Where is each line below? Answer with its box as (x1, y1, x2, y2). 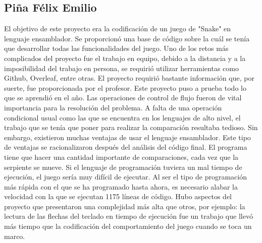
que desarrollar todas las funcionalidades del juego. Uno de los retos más (4, 43, 229, 53)
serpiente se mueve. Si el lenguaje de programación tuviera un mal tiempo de (4, 161, 242, 172)
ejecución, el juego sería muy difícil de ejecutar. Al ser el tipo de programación (4, 171, 247, 182)
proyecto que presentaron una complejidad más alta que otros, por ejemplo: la (4, 201, 245, 211)
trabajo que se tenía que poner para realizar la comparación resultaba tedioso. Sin (4, 122, 258, 133)
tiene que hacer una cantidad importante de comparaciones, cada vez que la (4, 151, 239, 162)
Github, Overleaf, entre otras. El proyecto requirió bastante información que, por (4, 73, 254, 83)
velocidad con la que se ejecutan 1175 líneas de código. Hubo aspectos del (4, 191, 232, 202)
